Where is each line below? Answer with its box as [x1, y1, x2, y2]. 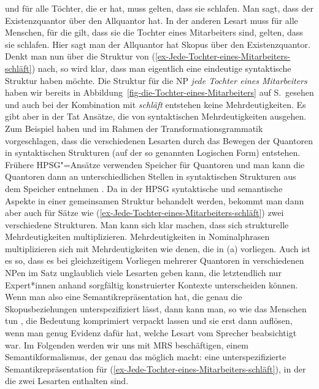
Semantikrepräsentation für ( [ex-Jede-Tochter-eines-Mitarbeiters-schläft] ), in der [5, 362, 306, 375]
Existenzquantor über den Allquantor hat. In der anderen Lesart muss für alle [5, 13, 298, 26]
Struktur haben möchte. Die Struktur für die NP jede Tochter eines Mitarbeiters [5, 74, 307, 87]
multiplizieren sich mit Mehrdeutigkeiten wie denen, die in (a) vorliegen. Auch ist [5, 242, 311, 255]
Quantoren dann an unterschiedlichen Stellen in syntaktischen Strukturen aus [5, 170, 296, 183]
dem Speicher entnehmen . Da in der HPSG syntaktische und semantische [5, 182, 283, 194]
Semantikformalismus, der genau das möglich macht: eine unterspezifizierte [5, 350, 286, 363]
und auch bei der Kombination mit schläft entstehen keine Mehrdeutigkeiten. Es [5, 98, 306, 110]
